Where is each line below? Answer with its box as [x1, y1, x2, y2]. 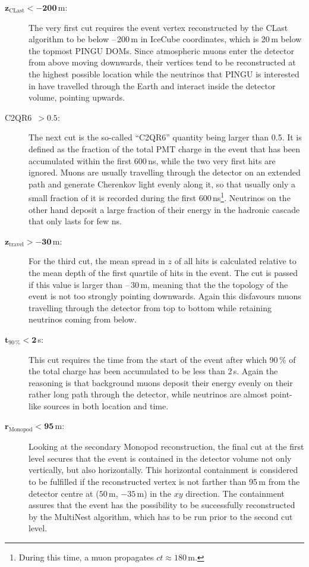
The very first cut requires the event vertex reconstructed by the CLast [29, 21, 288, 33]
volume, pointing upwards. [29, 91, 125, 104]
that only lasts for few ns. [29, 215, 122, 227]
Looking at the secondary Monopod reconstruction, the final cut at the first [29, 440, 304, 453]
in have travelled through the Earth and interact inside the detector [29, 79, 276, 92]
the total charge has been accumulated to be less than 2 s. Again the [29, 365, 278, 377]
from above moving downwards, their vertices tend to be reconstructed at [29, 56, 296, 68]
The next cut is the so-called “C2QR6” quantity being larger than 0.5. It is [29, 131, 302, 143]
